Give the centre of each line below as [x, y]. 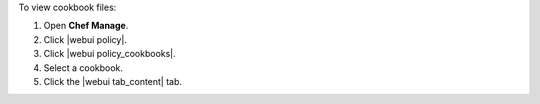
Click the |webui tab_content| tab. [113, 81]
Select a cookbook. [83, 67]
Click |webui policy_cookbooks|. [110, 54]
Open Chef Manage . [86, 26]
